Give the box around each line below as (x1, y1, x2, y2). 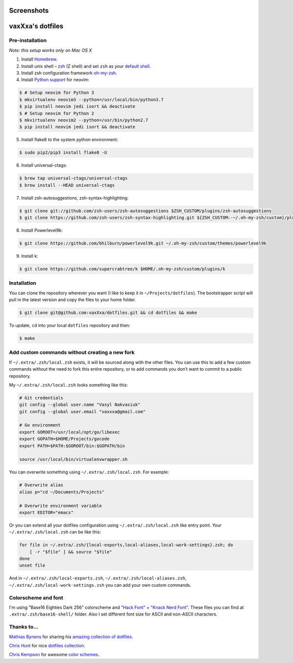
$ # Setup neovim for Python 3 (19, 90, 95, 95)
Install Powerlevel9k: (21, 227, 63, 233)
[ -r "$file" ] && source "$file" (29, 549, 112, 554)
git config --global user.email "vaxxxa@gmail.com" (19, 409, 146, 414)
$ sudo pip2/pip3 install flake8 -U (19, 150, 107, 155)
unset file (19, 563, 45, 568)
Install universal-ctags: (21, 162, 67, 168)
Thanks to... (9, 623, 39, 630)
